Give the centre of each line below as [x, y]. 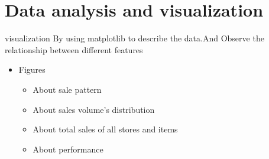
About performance [68, 149]
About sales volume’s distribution [94, 109]
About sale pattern [67, 89]
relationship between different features [74, 49]
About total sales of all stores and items [105, 129]
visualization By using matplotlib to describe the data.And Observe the [134, 38]
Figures [32, 69]
